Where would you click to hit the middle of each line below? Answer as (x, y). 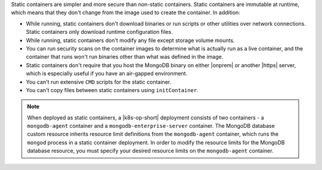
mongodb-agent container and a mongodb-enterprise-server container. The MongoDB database (151, 126)
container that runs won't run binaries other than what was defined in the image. (125, 57)
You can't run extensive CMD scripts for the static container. (99, 82)
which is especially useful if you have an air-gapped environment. (107, 74)
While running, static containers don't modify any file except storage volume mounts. (130, 40)
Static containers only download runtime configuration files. (99, 32)
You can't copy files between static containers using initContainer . (112, 90)
